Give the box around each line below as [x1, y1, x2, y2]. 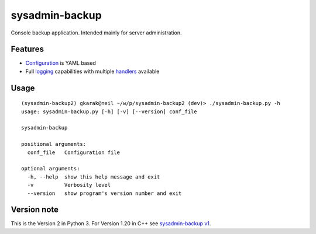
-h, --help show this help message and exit [27, 173, 160, 180]
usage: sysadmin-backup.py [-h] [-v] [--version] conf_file [21, 108, 197, 115]
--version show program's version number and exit [27, 190, 182, 197]
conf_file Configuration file [27, 149, 120, 156]
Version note [11, 205, 59, 215]
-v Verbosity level [27, 181, 111, 188]
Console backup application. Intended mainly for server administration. [11, 29, 182, 36]
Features [11, 44, 44, 54]
